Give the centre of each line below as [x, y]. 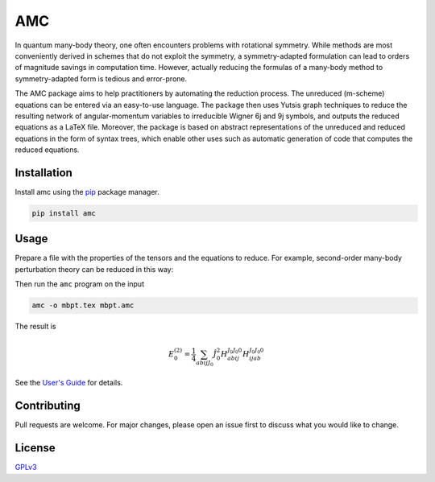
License [35, 448]
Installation [43, 173]
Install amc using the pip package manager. [87, 192]
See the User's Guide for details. [69, 383]
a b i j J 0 [205, 363]
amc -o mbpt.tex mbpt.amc [83, 305]
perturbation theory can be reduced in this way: [94, 269]
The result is [35, 327]
